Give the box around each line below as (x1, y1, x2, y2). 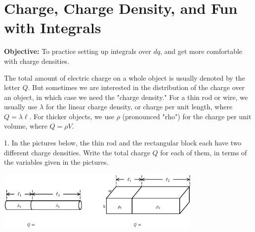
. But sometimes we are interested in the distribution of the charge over (28, 82, 245, 93)
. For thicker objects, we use (29, 111, 115, 121)
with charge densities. (4, 55, 70, 66)
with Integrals (4, 17, 101, 38)
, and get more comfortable (160, 46, 243, 56)
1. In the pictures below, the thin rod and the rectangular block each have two (4, 138, 242, 148)
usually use (4, 101, 38, 112)
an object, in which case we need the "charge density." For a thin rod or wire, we (4, 92, 248, 102)
